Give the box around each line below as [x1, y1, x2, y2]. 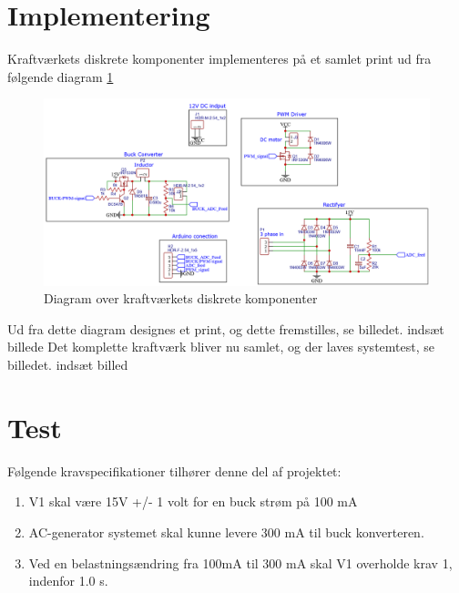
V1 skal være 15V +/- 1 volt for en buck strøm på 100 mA [28, 492, 358, 511]
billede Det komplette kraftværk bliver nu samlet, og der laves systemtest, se [7, 337, 434, 356]
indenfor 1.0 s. [28, 571, 108, 590]
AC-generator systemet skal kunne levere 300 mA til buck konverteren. [28, 522, 424, 541]
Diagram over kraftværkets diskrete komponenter [44, 289, 318, 308]
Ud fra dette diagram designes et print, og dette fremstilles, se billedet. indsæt [7, 319, 444, 338]
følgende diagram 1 [7, 66, 114, 86]
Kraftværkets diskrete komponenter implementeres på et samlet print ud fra [7, 49, 432, 68]
